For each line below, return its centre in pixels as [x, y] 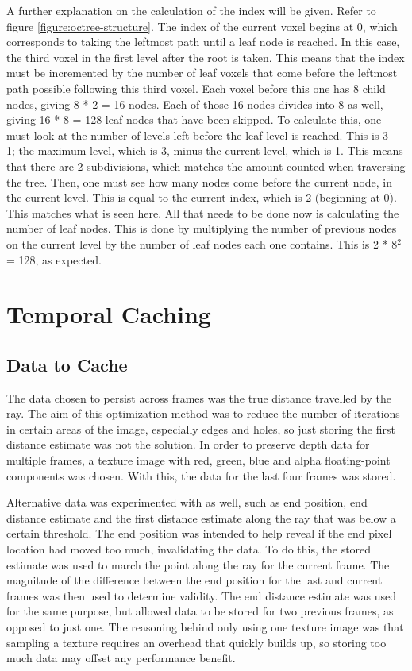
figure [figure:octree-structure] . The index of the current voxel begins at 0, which [202, 26]
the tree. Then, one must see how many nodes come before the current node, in [200, 181]
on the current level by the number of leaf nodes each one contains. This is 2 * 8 [202, 243]
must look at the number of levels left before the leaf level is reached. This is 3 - [201, 135]
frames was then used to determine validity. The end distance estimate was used [201, 595]
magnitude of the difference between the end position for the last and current [194, 580]
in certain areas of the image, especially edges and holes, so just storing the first [201, 428]
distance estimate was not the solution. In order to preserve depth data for [188, 444]
